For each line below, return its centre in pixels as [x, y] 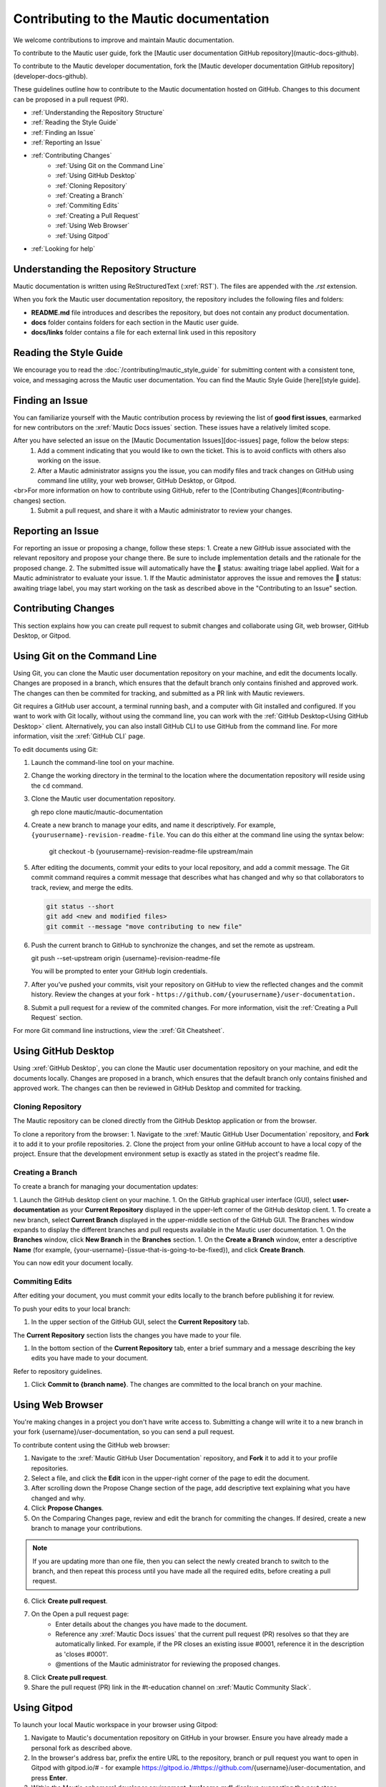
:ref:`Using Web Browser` [93, 226]
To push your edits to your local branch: [72, 1309]
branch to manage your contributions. [87, 1528]
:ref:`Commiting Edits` [88, 206]
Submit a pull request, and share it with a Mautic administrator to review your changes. [165, 510]
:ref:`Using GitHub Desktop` [96, 176]
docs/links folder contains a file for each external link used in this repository [144, 332]
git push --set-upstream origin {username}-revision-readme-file [126, 958]
